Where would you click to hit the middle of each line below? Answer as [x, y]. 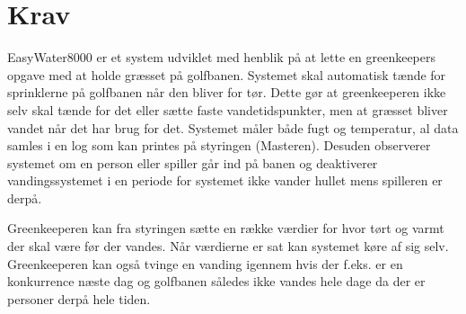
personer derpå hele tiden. [79, 298]
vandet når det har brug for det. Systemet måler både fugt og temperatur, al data [233, 127]
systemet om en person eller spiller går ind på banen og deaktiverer [193, 162]
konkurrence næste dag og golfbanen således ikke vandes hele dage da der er [216, 281]
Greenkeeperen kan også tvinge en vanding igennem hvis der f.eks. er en [205, 263]
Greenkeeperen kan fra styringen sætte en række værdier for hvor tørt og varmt [226, 228]
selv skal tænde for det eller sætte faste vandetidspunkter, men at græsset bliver [228, 109]
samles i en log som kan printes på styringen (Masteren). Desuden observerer [219, 145]
